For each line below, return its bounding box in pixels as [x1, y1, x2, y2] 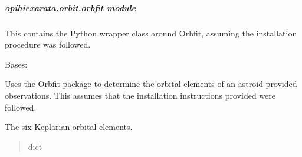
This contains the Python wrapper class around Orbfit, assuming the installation [5, 26, 297, 39]
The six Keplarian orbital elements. [5, 121, 133, 133]
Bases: [5, 58, 28, 70]
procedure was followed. [5, 38, 91, 51]
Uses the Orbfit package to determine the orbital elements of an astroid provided [5, 78, 297, 90]
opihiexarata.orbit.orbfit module [5, 1, 136, 14]
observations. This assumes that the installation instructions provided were [5, 89, 275, 101]
